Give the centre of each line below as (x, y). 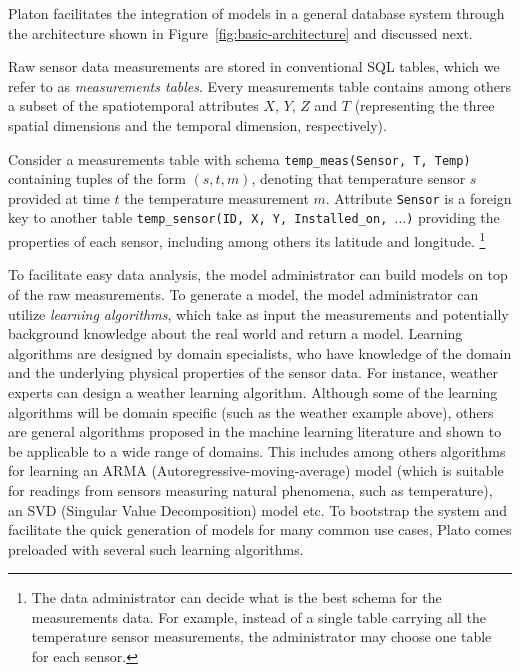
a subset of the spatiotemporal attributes (133, 105)
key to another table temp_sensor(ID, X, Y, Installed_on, (198, 217)
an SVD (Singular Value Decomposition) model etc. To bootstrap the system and (257, 509)
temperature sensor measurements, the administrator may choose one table (261, 636)
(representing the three (424, 105)
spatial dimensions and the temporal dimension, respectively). (197, 124)
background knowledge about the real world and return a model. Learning (235, 333)
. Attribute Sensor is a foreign (418, 197)
